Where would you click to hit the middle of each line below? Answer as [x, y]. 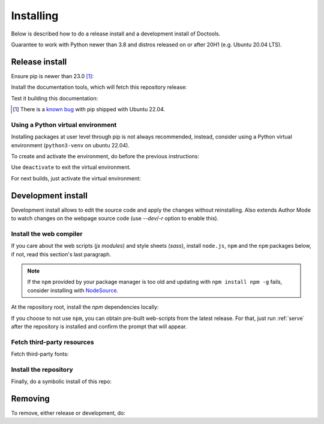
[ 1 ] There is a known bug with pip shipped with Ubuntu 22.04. [89, 109]
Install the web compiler [47, 233]
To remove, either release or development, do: [68, 413]
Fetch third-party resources [52, 342]
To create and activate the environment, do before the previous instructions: [105, 156]
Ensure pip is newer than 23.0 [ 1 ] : [52, 76]
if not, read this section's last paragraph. [61, 254]
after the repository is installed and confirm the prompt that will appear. [99, 326]
